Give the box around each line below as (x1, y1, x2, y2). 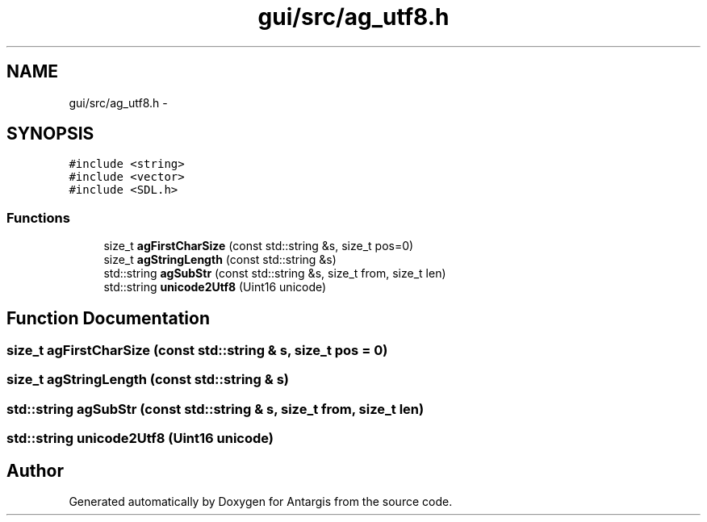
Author (6, 460, 64, 481)
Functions (6, 209, 70, 226)
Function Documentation (6, 307, 210, 328)
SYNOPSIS (6, 123, 94, 144)
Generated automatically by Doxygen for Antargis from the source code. (69, 495, 453, 508)
